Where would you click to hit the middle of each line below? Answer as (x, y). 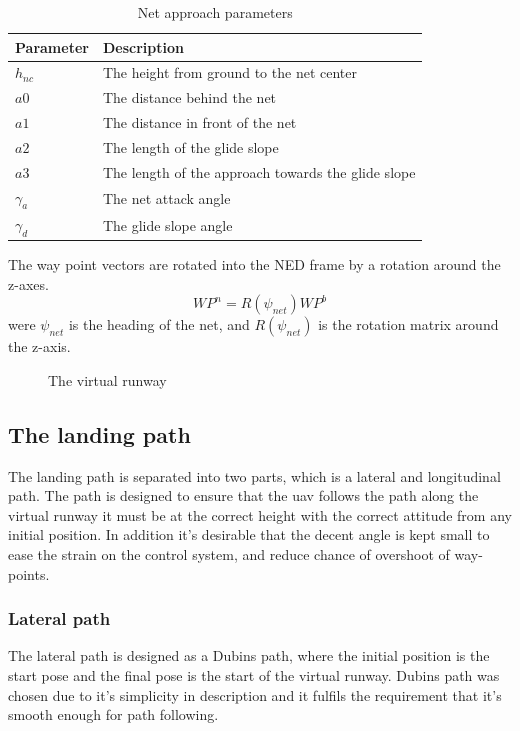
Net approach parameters (215, 12)
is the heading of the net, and (159, 324)
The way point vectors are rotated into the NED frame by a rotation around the (254, 264)
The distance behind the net (189, 97)
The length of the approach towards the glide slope (259, 171)
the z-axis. (39, 346)
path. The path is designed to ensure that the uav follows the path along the (243, 495)
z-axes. (28, 283)
